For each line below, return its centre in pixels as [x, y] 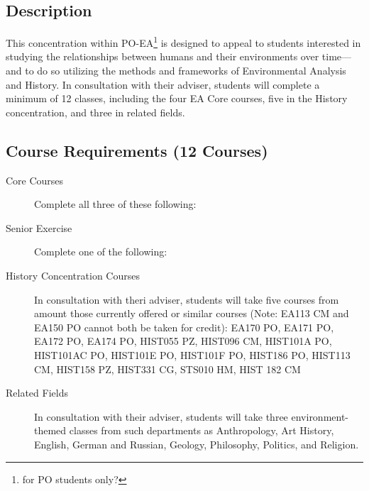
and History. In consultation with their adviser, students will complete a [163, 84]
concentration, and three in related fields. [95, 112]
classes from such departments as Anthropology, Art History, [202, 430]
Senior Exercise [39, 227]
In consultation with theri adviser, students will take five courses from [187, 299]
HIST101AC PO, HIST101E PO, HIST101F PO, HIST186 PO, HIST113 [192, 354]
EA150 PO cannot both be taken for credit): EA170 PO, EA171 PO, [184, 327]
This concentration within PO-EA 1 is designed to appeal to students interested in [183, 42]
